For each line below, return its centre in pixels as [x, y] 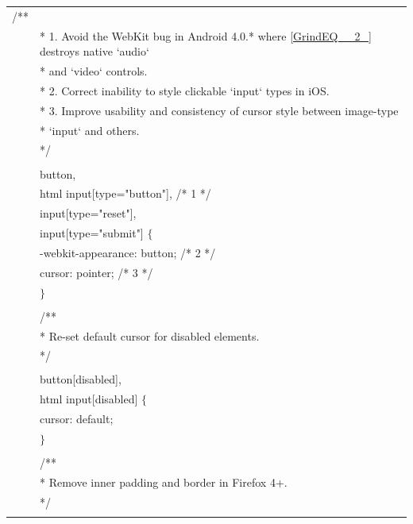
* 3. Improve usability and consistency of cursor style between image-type [219, 110]
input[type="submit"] [92, 233]
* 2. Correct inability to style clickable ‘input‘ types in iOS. [185, 90]
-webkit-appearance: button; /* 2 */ [128, 252]
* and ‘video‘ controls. [94, 71]
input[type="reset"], [88, 213]
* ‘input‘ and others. [90, 130]
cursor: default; [77, 419]
